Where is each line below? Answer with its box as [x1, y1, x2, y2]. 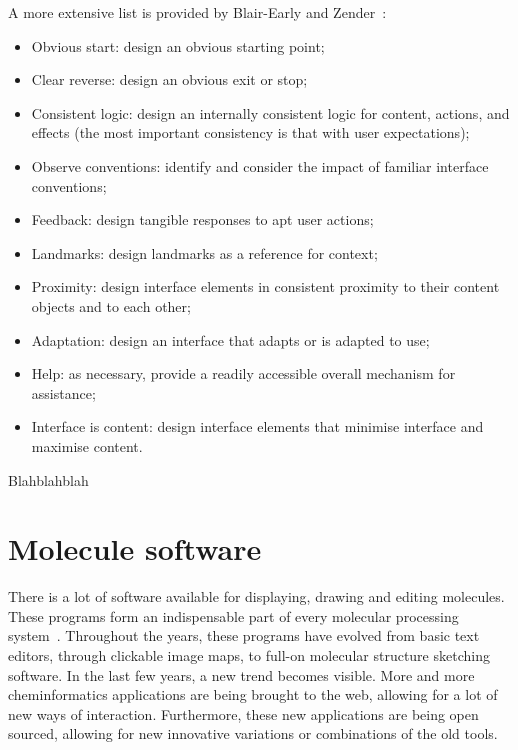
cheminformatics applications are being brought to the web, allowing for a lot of [8, 684, 498, 705]
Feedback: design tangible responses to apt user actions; [31, 209, 374, 230]
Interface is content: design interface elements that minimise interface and [31, 416, 484, 437]
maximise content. [31, 435, 143, 456]
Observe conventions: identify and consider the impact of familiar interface [31, 155, 489, 176]
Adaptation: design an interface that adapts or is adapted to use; [31, 329, 430, 350]
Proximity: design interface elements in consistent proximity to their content [31, 276, 500, 297]
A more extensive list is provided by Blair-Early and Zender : [8, 2, 387, 22]
